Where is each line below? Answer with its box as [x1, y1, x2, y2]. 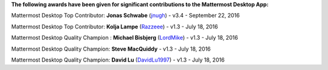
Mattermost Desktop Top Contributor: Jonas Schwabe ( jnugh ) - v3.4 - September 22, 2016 [11, 12, 240, 19]
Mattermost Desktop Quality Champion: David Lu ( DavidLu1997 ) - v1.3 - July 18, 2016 [11, 56, 225, 63]
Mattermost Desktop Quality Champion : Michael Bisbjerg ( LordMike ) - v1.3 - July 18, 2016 [11, 34, 238, 42]
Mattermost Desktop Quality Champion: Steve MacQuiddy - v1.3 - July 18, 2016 [11, 45, 211, 52]
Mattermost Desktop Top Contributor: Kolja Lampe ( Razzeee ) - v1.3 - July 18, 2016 [11, 23, 218, 30]
